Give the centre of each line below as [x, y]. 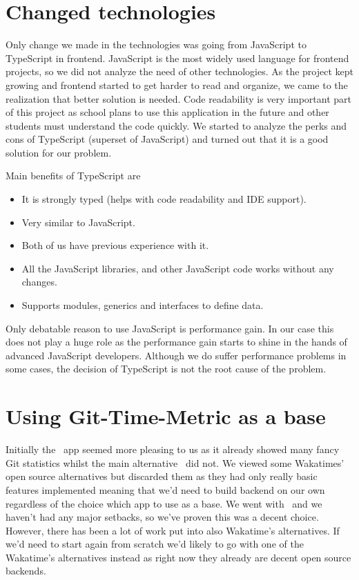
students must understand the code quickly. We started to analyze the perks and [176, 125]
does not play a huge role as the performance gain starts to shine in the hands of [176, 342]
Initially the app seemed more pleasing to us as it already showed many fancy [173, 449]
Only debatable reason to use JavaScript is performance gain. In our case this [170, 328]
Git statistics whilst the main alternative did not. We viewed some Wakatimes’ [175, 462]
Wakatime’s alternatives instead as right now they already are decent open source [178, 557]
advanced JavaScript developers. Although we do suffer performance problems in [176, 355]
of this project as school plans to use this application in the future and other [167, 112]
